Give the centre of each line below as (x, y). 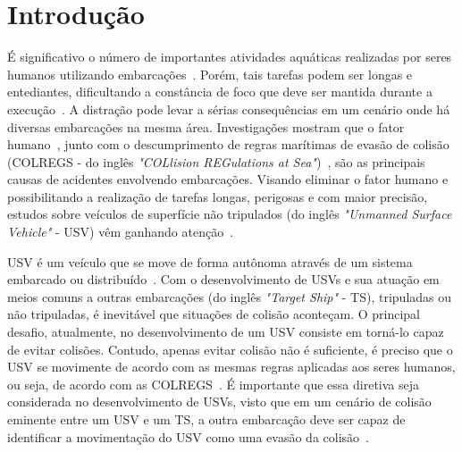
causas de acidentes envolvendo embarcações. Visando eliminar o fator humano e (228, 179)
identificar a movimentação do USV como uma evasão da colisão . (188, 436)
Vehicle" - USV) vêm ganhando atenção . (121, 232)
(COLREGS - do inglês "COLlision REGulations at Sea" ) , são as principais (216, 161)
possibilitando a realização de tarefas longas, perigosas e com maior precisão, (218, 196)
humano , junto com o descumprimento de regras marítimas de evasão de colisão (228, 144)
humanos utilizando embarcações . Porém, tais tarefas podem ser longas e (210, 74)
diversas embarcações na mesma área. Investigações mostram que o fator (206, 126)
